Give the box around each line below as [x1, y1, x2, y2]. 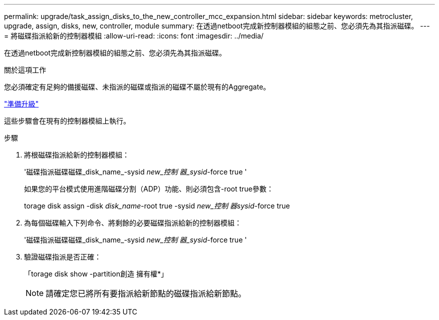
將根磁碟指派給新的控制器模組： [24, 150, 129, 159]
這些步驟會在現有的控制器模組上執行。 [4, 116, 130, 125]
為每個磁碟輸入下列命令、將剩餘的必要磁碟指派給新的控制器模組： [24, 218, 242, 227]
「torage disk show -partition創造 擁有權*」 [24, 269, 168, 278]
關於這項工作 [4, 65, 46, 74]
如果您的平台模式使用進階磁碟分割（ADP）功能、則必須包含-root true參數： [24, 184, 274, 193]
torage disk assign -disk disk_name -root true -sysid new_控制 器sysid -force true [24, 201, 290, 210]
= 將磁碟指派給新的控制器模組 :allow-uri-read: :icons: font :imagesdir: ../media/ [4, 31, 264, 40]
